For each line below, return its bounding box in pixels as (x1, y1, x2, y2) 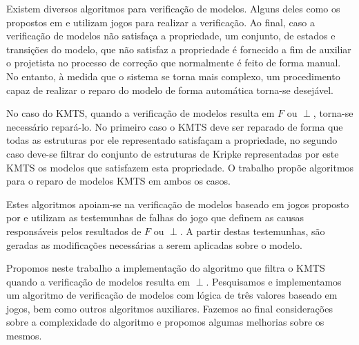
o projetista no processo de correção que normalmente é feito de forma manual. (6, 55, 341, 70)
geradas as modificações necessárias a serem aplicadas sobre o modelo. (6, 237, 302, 252)
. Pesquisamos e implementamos (206, 274, 342, 288)
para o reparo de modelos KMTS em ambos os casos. (6, 174, 231, 188)
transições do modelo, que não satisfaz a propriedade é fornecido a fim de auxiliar (6, 41, 351, 56)
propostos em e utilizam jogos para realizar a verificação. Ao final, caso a (6, 15, 315, 29)
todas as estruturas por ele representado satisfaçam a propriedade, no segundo (6, 133, 338, 147)
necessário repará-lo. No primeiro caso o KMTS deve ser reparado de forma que (6, 119, 343, 133)
